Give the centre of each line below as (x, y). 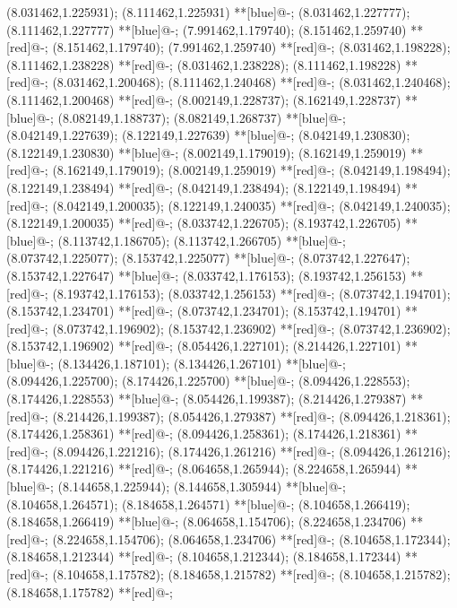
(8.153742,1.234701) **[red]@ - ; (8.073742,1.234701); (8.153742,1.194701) (204, 311)
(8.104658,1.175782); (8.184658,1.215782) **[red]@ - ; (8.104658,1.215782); (251, 574)
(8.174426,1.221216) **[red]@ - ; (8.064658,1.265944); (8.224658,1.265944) (204, 469)
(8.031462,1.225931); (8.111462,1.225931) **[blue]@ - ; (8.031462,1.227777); (208, 12)
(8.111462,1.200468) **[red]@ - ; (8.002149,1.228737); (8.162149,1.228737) (204, 99)
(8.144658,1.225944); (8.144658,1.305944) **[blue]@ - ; (202, 486)
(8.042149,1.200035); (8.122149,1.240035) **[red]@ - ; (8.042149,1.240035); (251, 205)
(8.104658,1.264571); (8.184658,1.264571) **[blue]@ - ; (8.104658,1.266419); (208, 504)
